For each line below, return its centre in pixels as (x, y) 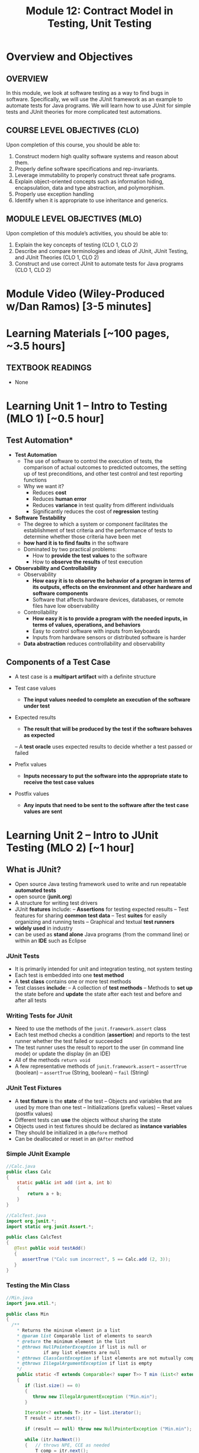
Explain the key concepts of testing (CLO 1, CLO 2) (76, 245)
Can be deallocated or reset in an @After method (74, 1138)
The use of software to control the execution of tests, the (93, 461)
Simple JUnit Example (38, 1154)
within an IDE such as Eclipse (51, 940)
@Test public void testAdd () (50, 1249)
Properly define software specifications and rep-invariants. (86, 169)
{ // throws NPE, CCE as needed (67, 1445)
